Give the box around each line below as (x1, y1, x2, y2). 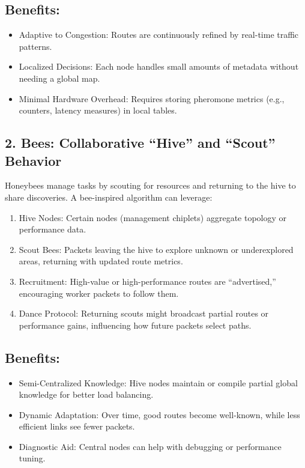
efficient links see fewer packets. (19, 420, 135, 433)
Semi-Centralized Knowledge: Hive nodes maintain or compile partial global (19, 376, 298, 389)
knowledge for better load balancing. (19, 388, 154, 401)
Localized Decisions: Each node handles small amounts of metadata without (19, 60, 299, 73)
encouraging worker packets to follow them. (19, 287, 179, 299)
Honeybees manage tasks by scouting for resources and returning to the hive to (5, 179, 296, 192)
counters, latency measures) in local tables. (19, 104, 177, 117)
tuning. (19, 452, 46, 464)
